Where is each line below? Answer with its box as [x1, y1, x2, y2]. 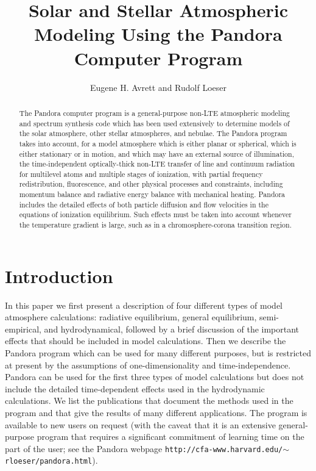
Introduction [5, 263, 113, 288]
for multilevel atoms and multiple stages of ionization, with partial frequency [19, 168, 263, 179]
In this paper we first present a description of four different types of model [5, 298, 283, 311]
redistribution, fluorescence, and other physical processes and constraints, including [19, 179, 283, 189]
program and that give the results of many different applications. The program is [5, 406, 307, 419]
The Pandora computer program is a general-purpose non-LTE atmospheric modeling [19, 107, 290, 118]
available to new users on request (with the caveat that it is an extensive [5, 418, 276, 431]
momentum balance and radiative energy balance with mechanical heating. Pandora [19, 189, 286, 200]
